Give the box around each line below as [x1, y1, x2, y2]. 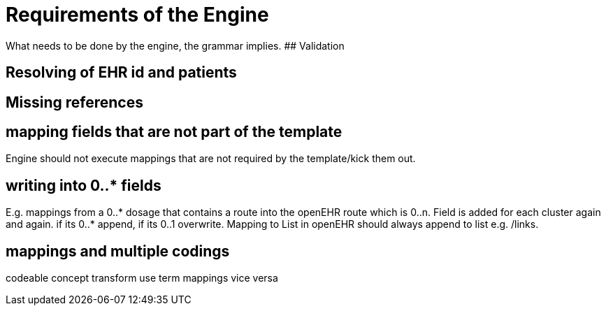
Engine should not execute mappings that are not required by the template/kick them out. [6, 152, 416, 165]
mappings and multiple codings [6, 242, 230, 260]
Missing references [6, 93, 143, 111]
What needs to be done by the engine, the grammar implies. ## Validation [6, 39, 345, 52]
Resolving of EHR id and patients [6, 64, 237, 82]
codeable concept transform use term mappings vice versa [6, 272, 278, 284]
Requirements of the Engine [6, 3, 269, 27]
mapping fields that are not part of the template [6, 123, 342, 141]
